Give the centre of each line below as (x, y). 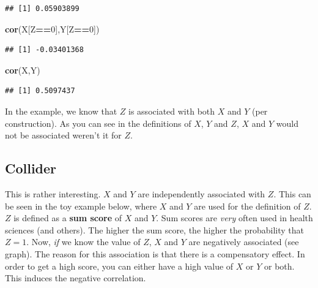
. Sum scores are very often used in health (235, 218)
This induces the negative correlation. (76, 278)
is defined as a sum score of (68, 218)
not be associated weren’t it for (63, 135)
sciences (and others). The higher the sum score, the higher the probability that (155, 229)
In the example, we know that (61, 111)
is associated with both (172, 111)
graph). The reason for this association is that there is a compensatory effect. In (155, 253)
